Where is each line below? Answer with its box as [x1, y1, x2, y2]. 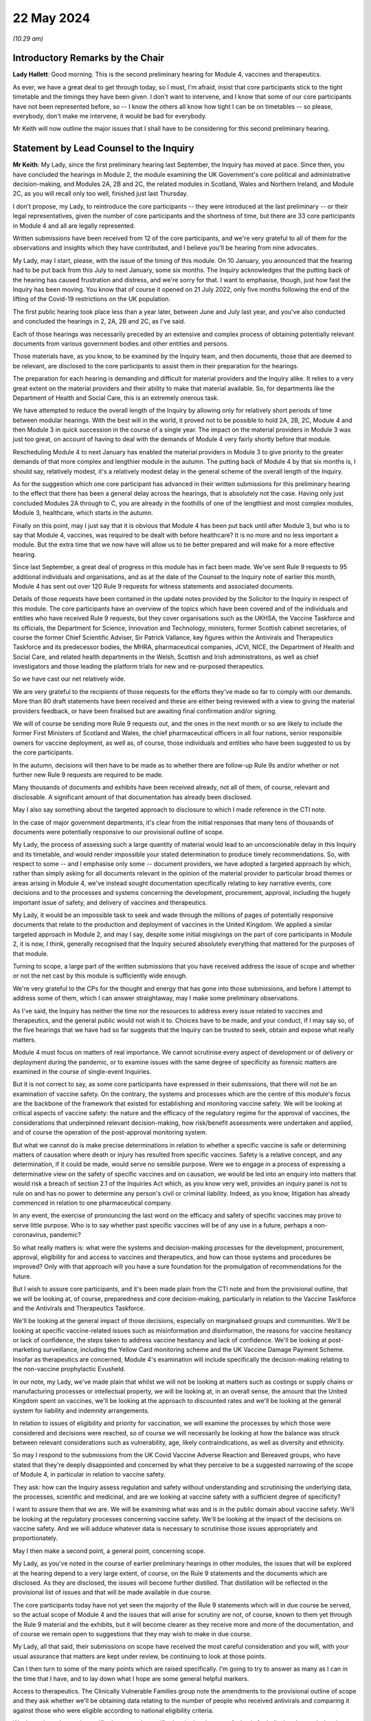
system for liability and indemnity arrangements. [12, 1406, 150, 1415]
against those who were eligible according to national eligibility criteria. [12, 1706, 214, 1714]
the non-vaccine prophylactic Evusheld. [12, 1365, 126, 1373]
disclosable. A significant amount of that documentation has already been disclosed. [12, 792, 252, 801]
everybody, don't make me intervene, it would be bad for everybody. [12, 112, 207, 120]
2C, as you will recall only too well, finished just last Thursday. [12, 189, 188, 198]
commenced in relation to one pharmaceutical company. [12, 1199, 172, 1207]
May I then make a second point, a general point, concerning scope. [12, 1546, 206, 1555]
